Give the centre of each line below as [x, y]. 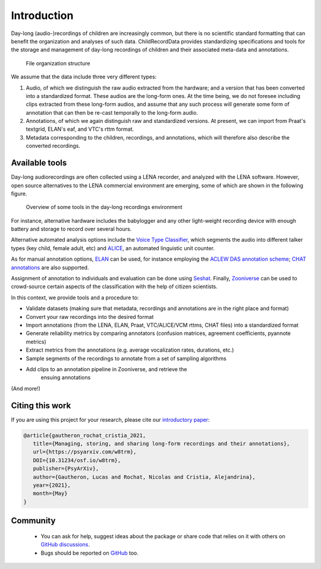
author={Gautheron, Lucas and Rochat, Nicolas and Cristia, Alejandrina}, [144, 477]
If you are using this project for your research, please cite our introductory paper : [111, 419]
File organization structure [58, 63]
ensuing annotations [66, 378]
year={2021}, [52, 485]
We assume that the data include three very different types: [84, 77]
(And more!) [26, 388]
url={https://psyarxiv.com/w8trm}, [85, 452]
